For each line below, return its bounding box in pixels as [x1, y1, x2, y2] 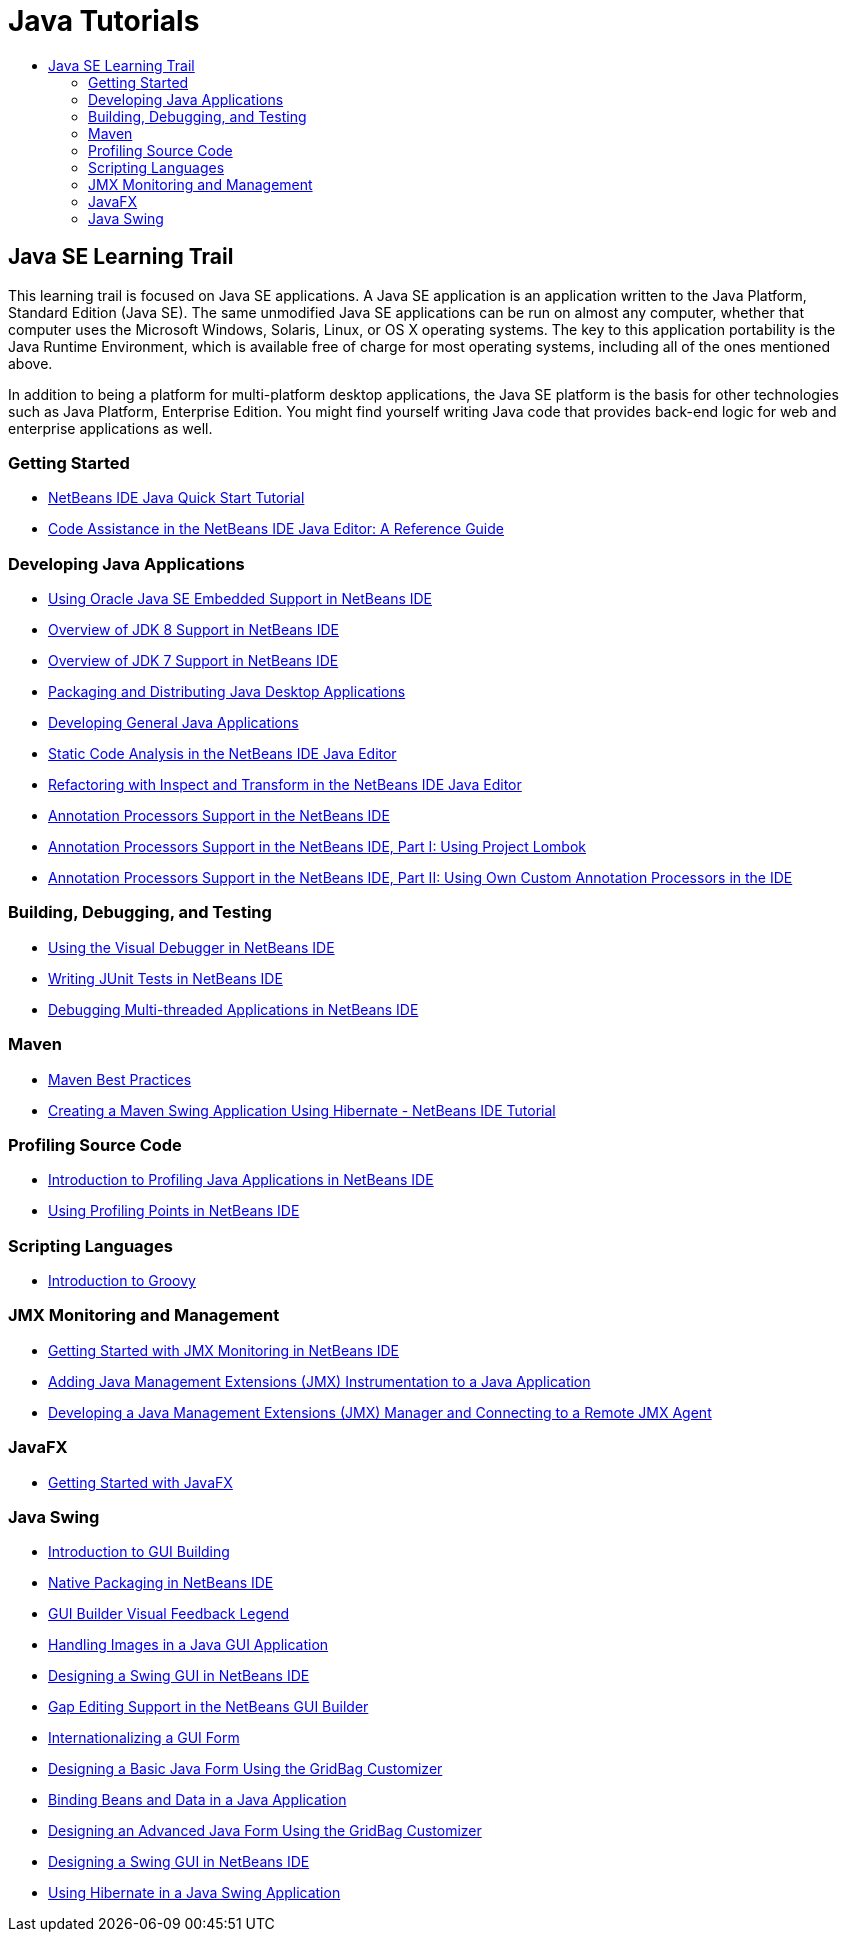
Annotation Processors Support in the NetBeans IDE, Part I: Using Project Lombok [48, 838, 587, 856]
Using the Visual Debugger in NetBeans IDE [48, 938, 335, 956]
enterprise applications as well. [8, 419, 213, 437]
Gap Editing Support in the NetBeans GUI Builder [48, 1698, 369, 1716]
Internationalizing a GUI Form [48, 1729, 240, 1747]
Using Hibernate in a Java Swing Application [48, 1884, 341, 1902]
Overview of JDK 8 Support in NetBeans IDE [48, 621, 339, 639]
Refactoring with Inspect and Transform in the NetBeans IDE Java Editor [48, 776, 522, 794]
